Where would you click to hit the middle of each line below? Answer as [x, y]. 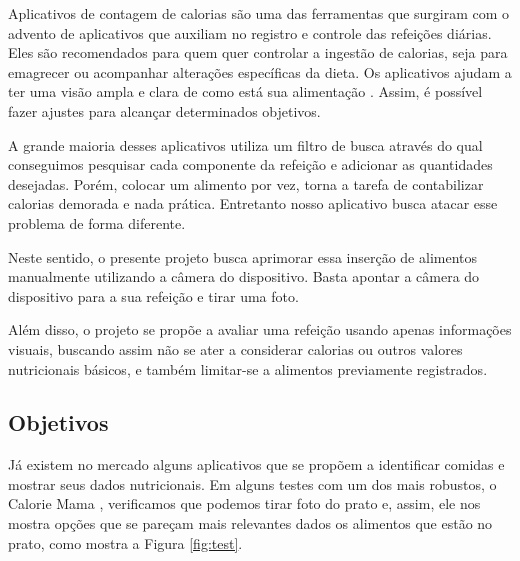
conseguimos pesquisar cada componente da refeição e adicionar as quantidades [250, 164]
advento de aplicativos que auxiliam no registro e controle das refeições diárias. [250, 32]
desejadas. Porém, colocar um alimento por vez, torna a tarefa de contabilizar [246, 183]
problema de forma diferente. [97, 222]
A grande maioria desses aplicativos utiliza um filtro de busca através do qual [245, 144]
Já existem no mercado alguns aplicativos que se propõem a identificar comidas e [256, 464]
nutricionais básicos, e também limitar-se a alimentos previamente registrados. [248, 368]
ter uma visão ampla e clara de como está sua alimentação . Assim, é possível [245, 91]
